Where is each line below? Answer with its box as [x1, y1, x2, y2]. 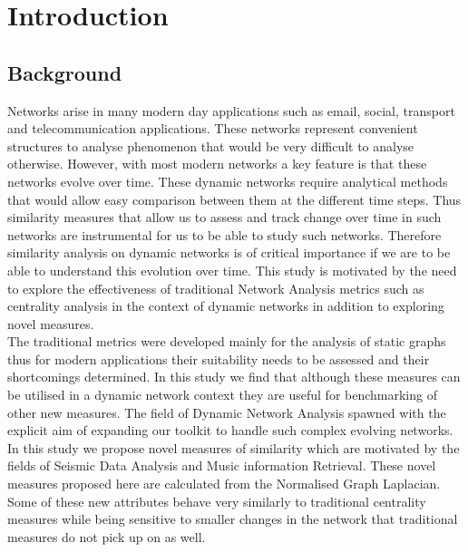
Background [7, 58, 122, 86]
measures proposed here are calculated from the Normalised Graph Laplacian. [7, 474, 441, 493]
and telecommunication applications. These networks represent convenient [7, 119, 418, 138]
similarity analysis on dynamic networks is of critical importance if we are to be [7, 243, 451, 262]
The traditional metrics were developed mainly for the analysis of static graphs [7, 332, 446, 351]
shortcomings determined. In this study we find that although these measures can [7, 367, 461, 386]
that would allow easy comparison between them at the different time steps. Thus [7, 189, 462, 208]
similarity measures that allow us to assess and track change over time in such [7, 208, 442, 227]
